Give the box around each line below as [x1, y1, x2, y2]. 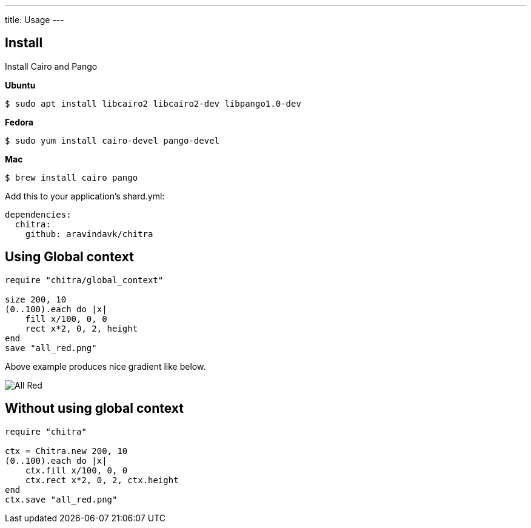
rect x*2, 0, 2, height [25, 323, 138, 333]
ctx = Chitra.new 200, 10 [5, 446, 128, 456]
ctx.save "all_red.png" [5, 494, 118, 504]
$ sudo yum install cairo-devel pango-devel [5, 135, 220, 145]
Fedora [5, 116, 34, 127]
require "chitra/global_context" [5, 275, 164, 285]
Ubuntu [5, 79, 36, 90]
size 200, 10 [5, 294, 67, 304]
